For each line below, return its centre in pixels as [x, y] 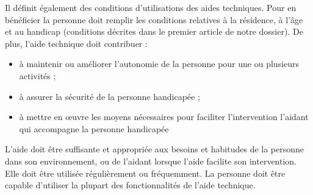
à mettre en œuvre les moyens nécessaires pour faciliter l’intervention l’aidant [164, 117]
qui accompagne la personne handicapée [94, 128]
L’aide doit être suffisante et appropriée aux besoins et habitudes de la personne [155, 149]
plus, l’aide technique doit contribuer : [76, 43]
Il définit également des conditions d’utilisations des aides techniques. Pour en [151, 7]
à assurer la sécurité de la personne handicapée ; [110, 96]
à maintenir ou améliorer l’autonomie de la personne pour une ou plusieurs [159, 64]
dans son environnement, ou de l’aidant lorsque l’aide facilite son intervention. [151, 161]
